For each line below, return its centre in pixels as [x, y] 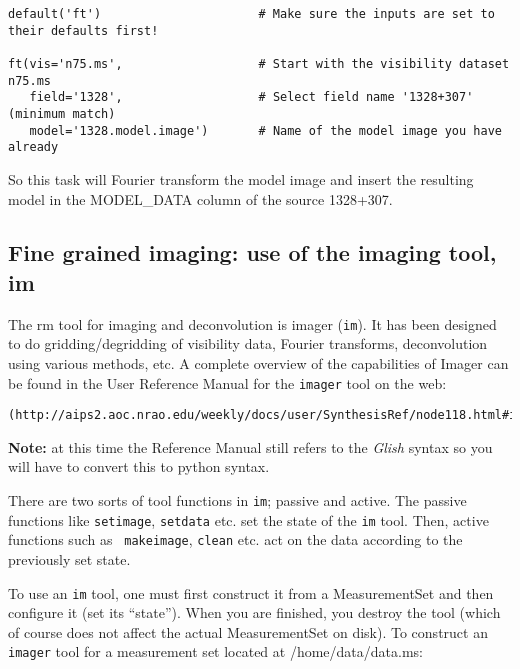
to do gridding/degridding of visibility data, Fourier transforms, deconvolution [248, 343]
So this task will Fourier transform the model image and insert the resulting [241, 178]
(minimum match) [62, 113]
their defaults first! [83, 30]
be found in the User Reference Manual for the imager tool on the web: [227, 382]
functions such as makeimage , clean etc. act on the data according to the [235, 539]
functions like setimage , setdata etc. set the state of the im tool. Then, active [248, 519]
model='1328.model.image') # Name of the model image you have [265, 130]
